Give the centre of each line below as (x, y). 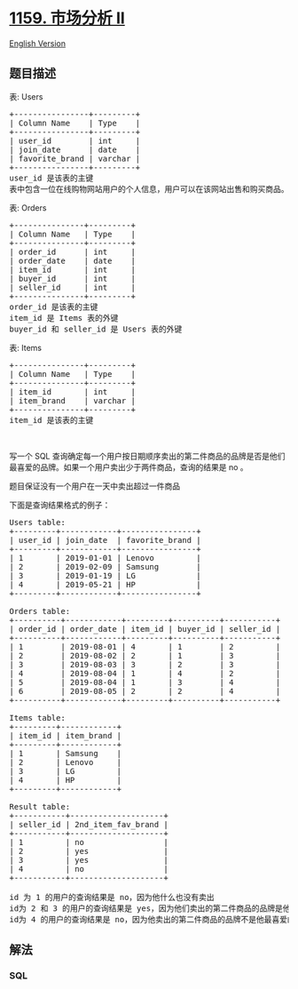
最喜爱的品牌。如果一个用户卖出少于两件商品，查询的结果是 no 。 (129, 467)
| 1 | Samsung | (66, 753)
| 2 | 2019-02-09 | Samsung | (105, 566)
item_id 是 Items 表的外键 (64, 318)
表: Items (26, 347)
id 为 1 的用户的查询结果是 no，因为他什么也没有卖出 (112, 897)
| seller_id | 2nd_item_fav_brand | (89, 824)
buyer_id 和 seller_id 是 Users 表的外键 (96, 329)
